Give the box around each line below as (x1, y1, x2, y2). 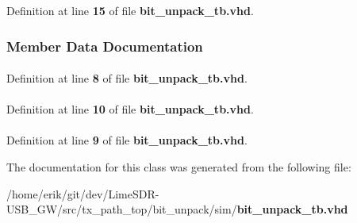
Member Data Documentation (6, 36, 203, 56)
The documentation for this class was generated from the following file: (6, 159, 351, 175)
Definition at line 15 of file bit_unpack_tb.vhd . (6, 2, 254, 18)
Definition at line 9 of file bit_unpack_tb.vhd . (6, 132, 248, 148)
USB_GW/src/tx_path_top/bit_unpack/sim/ (6, 201, 237, 217)
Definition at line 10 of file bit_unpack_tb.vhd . (6, 101, 254, 117)
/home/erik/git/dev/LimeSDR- (6, 185, 159, 202)
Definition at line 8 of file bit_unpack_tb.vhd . (6, 70, 248, 87)
